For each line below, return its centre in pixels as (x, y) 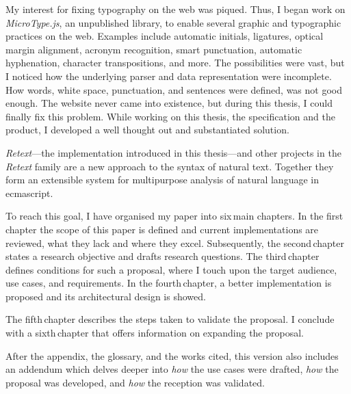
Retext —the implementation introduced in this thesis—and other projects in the (173, 152)
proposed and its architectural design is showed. (106, 296)
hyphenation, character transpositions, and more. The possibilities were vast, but (175, 63)
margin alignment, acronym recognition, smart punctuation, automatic (154, 49)
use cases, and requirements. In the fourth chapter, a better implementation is (169, 283)
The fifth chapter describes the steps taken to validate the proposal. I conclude (170, 319)
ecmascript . (29, 193)
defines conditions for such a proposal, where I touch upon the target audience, (171, 269)
